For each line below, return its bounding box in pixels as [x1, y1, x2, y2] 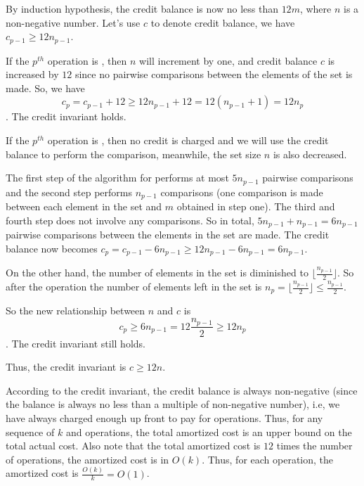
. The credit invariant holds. [6, 109, 126, 124]
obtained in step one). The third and [176, 199, 335, 214]
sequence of [6, 424, 55, 439]
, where [299, 1, 332, 15]
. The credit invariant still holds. [6, 335, 145, 350]
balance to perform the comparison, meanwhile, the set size [6, 146, 261, 161]
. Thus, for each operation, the [202, 452, 334, 466]
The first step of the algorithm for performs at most [6, 170, 229, 185]
